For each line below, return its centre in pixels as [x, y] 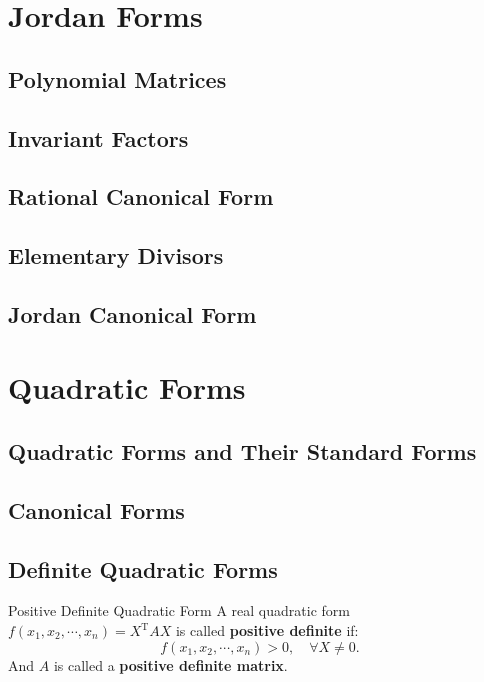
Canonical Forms [96, 509]
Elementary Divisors [116, 255]
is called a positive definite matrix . [170, 664]
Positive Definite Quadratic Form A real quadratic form [179, 610]
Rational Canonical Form [141, 196]
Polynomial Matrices [117, 78]
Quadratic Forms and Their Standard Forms [242, 451]
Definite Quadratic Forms [143, 568]
